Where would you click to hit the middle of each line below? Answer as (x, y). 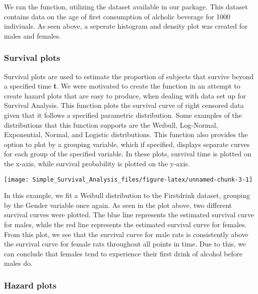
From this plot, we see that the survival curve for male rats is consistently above (126, 234)
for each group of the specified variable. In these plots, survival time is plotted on (128, 154)
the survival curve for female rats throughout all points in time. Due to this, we (125, 244)
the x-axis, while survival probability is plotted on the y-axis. (97, 163)
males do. (18, 263)
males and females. (32, 35)
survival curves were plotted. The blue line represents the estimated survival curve (129, 215)
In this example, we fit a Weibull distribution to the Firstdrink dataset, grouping (127, 195)
